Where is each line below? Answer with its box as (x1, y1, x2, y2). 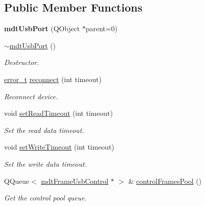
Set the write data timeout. (4, 158, 87, 169)
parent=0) (85, 23, 118, 34)
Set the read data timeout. (4, 124, 84, 135)
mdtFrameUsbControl (41, 175, 109, 186)
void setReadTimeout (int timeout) (4, 108, 113, 118)
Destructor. (4, 57, 39, 67)
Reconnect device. (4, 91, 58, 101)
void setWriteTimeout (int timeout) (4, 142, 115, 152)
